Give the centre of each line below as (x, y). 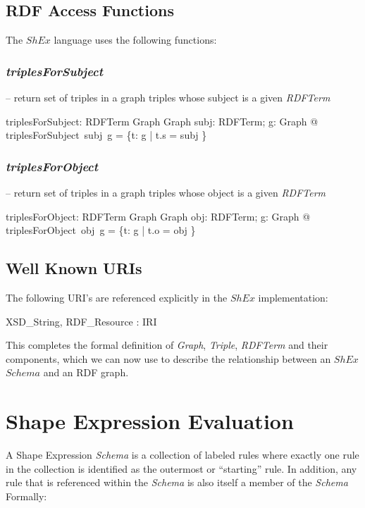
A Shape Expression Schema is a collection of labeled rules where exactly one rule (182, 455)
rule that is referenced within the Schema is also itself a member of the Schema (177, 482)
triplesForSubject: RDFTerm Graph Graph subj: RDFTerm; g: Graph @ (162, 121)
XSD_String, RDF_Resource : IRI (81, 321)
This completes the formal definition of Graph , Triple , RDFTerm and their (167, 345)
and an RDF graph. (86, 372)
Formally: (26, 496)
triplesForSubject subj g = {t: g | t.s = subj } (106, 135)
